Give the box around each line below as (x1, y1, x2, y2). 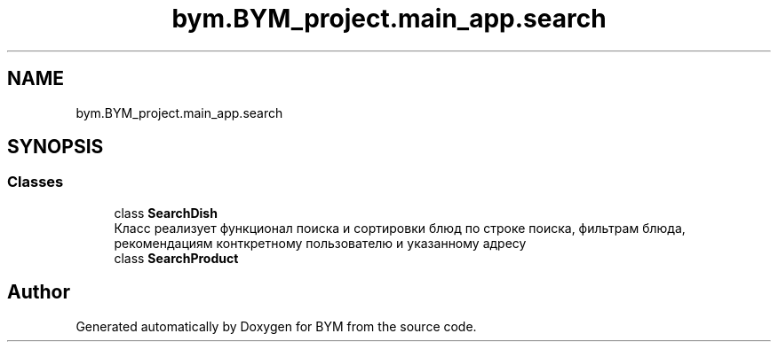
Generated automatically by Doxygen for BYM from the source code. (75, 318, 477, 334)
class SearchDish (114, 205, 218, 221)
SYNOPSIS (7, 136, 104, 159)
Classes (7, 173, 64, 191)
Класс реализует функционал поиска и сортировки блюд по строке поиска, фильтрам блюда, (114, 220, 686, 236)
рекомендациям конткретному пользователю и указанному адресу (114, 235, 527, 251)
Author (7, 281, 70, 304)
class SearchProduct (114, 250, 239, 266)
